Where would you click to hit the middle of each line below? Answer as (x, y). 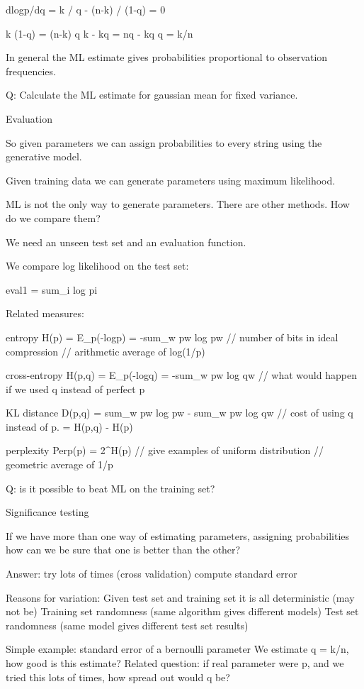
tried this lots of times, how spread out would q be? (118, 677)
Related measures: (45, 313)
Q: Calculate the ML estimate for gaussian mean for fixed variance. (152, 95)
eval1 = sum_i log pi (52, 289)
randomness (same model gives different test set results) (127, 625)
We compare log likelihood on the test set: (97, 266)
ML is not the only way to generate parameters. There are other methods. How (178, 204)
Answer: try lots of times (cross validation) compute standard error (152, 574)
